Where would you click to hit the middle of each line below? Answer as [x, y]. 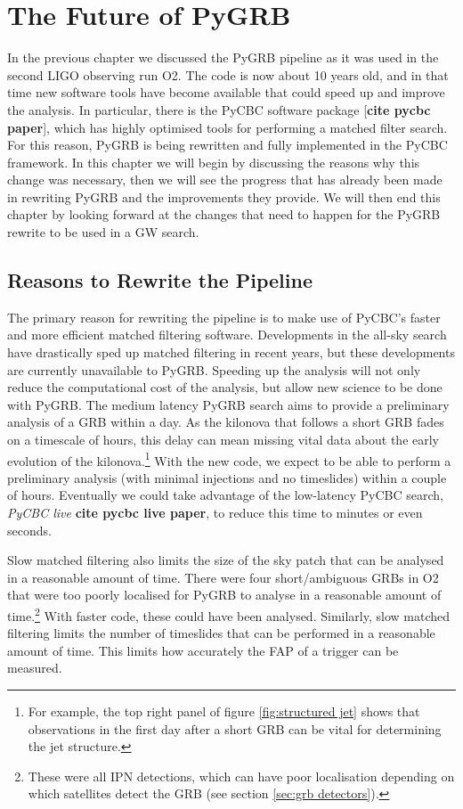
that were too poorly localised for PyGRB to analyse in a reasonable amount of [224, 595]
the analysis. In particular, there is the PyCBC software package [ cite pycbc [219, 109]
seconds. [29, 530]
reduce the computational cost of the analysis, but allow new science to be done [225, 387]
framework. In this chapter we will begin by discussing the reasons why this [214, 162]
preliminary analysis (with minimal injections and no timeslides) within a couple [227, 477]
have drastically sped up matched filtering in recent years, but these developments [231, 352]
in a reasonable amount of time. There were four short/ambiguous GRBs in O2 [223, 577]
